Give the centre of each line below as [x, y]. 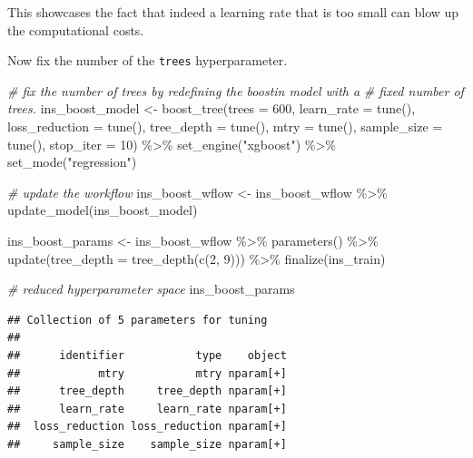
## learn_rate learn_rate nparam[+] [147, 409]
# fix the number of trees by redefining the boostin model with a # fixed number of [236, 90]
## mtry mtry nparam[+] [147, 373]
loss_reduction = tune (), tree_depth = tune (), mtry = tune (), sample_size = [225, 127]
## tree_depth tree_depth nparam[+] [147, 391]
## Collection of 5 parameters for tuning [138, 320]
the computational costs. [76, 29]
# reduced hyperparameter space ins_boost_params [151, 289]
